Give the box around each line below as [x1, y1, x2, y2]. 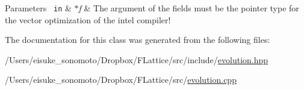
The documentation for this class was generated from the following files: [5, 33, 270, 46]
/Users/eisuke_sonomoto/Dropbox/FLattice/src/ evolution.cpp [5, 73, 237, 86]
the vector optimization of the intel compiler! [5, 13, 171, 26]
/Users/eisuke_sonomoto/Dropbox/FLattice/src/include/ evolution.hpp [5, 53, 268, 66]
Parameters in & [5, 2, 72, 14]
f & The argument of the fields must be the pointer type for [78, 2, 299, 14]
